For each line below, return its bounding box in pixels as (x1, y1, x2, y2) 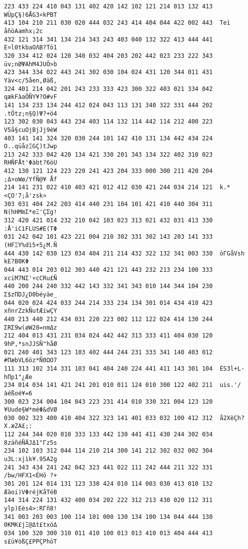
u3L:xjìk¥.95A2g (4, 456, 57, 463)
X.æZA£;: (4, 422, 33, 430)
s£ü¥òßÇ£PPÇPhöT (4, 538, 57, 545)
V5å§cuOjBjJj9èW (4, 126, 57, 133)
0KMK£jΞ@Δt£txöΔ (4, 521, 57, 529)
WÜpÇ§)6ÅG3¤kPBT (4, 11, 57, 18)
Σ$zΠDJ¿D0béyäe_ (4, 291, 57, 298)
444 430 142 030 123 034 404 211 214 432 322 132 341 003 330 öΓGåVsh (4, 250, 245, 257)
